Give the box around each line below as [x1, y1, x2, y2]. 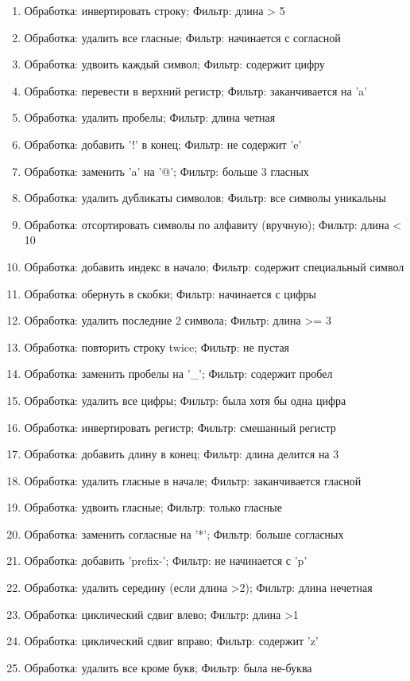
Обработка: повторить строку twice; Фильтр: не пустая [24, 338, 290, 355]
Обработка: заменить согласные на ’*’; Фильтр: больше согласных [24, 525, 344, 542]
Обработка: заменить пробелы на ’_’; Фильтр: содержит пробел [24, 365, 333, 382]
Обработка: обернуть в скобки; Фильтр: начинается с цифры [24, 285, 316, 302]
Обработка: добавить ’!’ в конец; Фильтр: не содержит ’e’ [24, 135, 302, 152]
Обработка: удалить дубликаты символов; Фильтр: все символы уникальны [24, 189, 386, 206]
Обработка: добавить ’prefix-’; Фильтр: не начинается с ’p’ [24, 552, 307, 569]
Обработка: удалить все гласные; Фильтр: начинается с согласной [24, 29, 341, 45]
